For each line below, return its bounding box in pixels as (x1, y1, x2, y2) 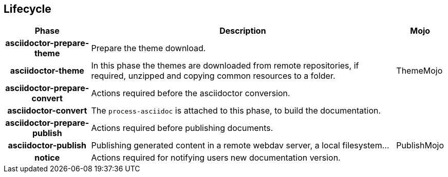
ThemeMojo (396, 65, 443, 76)
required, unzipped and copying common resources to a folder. (91, 71, 335, 81)
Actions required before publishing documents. (91, 123, 273, 134)
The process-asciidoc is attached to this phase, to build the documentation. (91, 105, 381, 116)
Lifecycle (4, 3, 51, 15)
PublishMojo (396, 140, 444, 151)
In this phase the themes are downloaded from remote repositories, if (91, 60, 359, 71)
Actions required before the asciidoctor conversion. (91, 88, 290, 99)
